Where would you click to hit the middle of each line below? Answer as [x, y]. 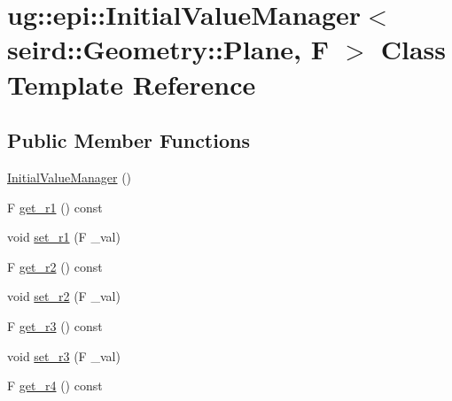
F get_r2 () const [55, 266]
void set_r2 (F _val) [64, 296]
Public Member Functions [129, 140]
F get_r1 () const [55, 207]
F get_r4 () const [55, 386]
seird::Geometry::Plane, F [168, 49]
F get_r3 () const [55, 325]
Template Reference [132, 84]
